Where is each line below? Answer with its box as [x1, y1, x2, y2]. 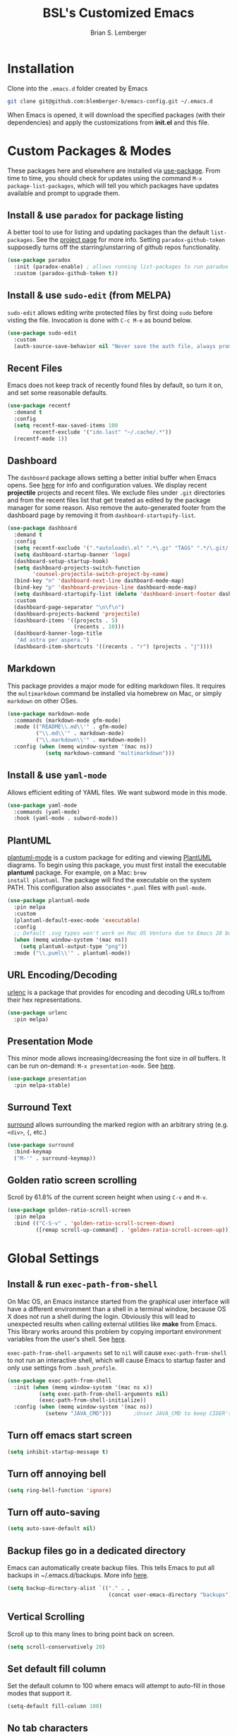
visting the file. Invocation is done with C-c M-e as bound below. [7, 316, 193, 324]
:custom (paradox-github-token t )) [13, 270, 119, 277]
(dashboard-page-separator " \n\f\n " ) [13, 604, 125, 611]
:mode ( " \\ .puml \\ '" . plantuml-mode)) [13, 950, 131, 957]
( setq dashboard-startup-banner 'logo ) [13, 551, 131, 558]
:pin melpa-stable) [13, 1082, 71, 1089]
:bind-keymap [13, 1148, 52, 1155]
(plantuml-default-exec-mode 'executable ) [13, 916, 140, 924]
